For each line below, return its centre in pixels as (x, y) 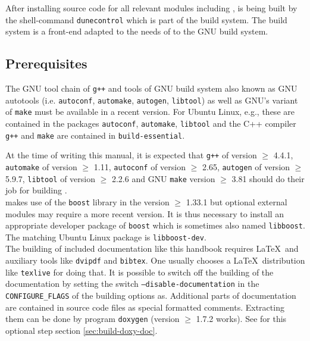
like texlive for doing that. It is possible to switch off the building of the (140, 272)
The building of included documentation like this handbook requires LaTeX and (152, 248)
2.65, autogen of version (246, 166)
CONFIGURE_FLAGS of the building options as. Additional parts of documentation (151, 295)
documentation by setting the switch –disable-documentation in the (132, 284)
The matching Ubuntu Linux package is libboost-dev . (106, 237)
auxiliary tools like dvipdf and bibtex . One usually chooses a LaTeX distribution (155, 260)
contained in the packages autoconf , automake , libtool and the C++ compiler (151, 123)
